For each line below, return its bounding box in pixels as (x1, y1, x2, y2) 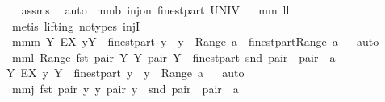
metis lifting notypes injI (11, 17, 140, 34)
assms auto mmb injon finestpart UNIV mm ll (21, 2, 290, 18)
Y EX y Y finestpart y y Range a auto (6, 64, 245, 81)
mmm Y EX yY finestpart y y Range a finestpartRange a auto (11, 33, 379, 50)
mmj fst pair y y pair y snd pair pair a (11, 80, 239, 96)
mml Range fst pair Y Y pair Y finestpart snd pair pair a (11, 48, 336, 65)
